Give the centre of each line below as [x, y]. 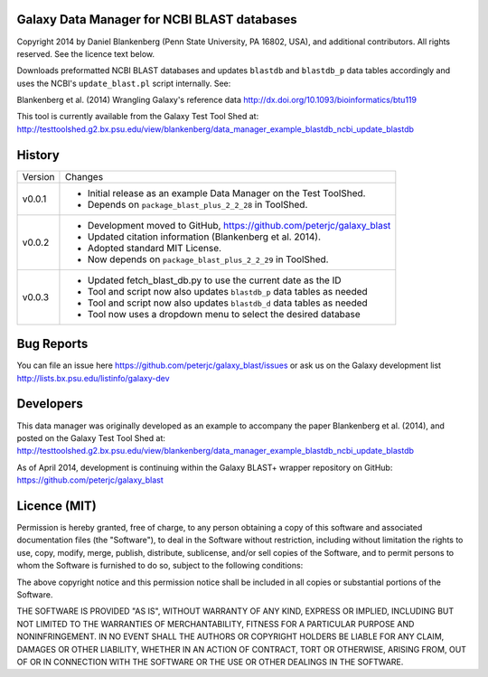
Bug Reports [52, 344]
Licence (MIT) [56, 506]
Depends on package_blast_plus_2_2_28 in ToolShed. [197, 204]
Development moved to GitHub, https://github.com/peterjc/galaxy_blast [239, 225]
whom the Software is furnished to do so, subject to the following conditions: [160, 566]
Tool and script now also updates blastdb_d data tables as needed [227, 303]
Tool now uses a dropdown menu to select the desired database [224, 314]
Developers [50, 404]
